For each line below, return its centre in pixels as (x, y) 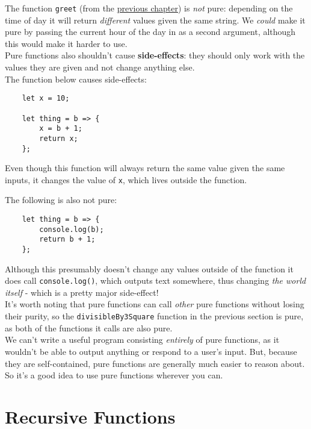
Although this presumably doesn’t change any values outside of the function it (149, 268)
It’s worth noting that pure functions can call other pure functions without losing (155, 304)
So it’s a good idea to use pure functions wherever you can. (114, 375)
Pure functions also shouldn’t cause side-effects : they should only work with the (155, 55)
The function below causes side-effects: (76, 79)
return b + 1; (67, 240)
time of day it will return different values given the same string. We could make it (155, 20)
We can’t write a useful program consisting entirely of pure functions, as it (142, 340)
